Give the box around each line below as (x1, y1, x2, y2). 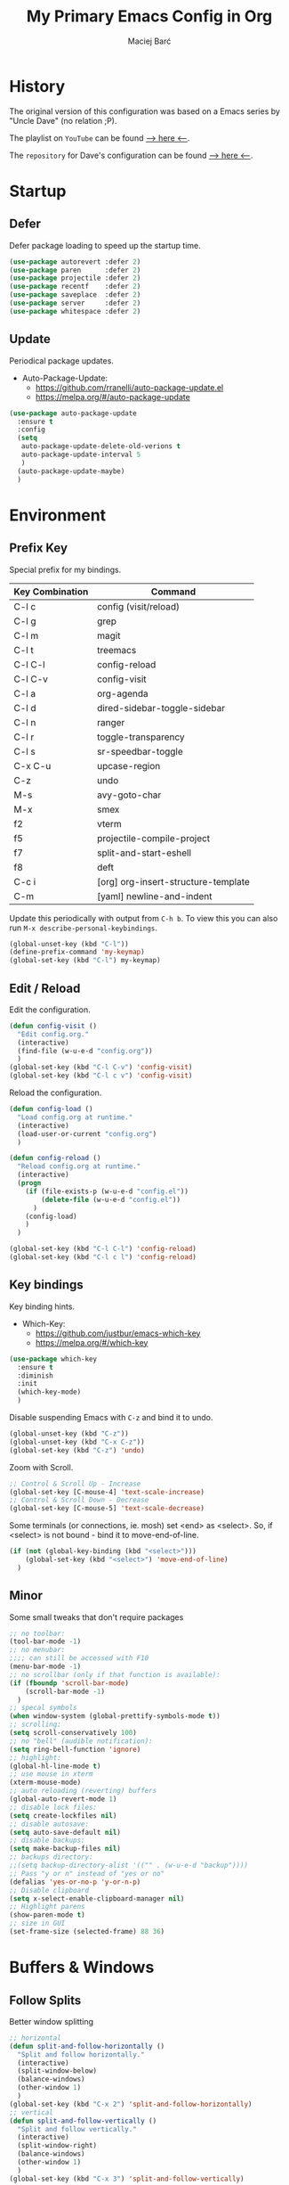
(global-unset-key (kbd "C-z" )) (9, 1429, 129, 1438)
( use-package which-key (9, 1354, 98, 1363)
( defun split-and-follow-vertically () (9, 2116, 157, 2125)
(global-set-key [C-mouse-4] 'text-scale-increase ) (9, 1487, 205, 1496)
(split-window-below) (17, 2066, 98, 2075)
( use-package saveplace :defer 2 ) (9, 291, 141, 299)
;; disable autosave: (9, 1820, 90, 1829)
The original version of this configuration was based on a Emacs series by (9, 105, 280, 117)
